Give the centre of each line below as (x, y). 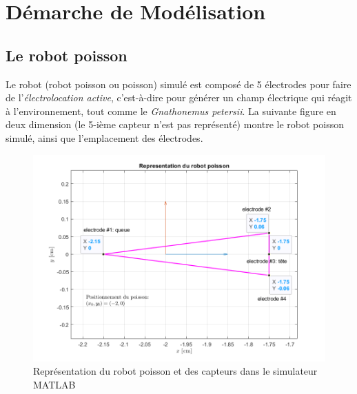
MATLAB (54, 384)
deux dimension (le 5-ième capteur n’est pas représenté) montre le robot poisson (175, 124)
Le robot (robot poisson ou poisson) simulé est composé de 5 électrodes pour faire (178, 84)
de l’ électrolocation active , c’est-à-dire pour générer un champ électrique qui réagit (179, 97)
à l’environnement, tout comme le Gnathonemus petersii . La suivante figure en (171, 111)
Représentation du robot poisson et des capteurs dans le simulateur (175, 371)
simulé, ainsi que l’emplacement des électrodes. (104, 137)
